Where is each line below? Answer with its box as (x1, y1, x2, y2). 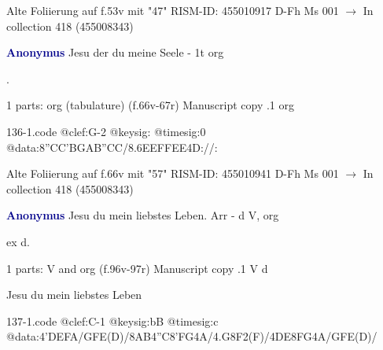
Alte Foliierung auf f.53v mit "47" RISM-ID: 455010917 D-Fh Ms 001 (6, 2, 339, 18)
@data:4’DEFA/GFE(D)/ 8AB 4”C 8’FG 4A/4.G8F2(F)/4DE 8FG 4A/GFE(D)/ (6, 328, 377, 344)
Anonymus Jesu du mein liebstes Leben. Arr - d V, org (6, 207, 279, 223)
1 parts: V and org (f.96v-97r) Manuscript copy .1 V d (6, 260, 268, 276)
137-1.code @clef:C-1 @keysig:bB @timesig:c (6, 312, 219, 329)
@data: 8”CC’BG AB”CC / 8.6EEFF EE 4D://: (6, 138, 218, 155)
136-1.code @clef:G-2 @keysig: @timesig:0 (6, 123, 206, 139)
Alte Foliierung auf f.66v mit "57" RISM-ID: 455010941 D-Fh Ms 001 (6, 165, 339, 182)
